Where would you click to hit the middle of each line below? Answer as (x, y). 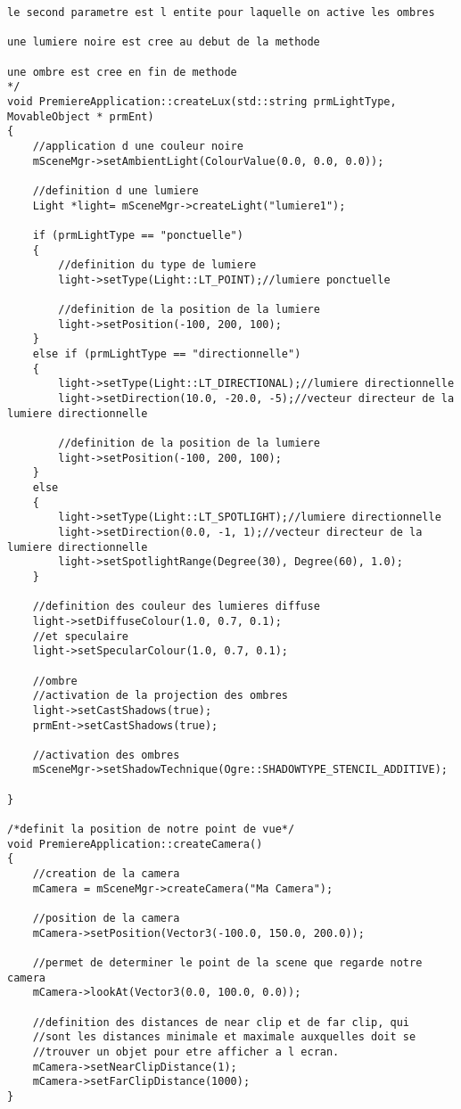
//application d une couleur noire (138, 146)
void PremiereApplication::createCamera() (135, 844)
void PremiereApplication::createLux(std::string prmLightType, (202, 101)
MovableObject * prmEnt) (81, 116)
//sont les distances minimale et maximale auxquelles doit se (224, 1037)
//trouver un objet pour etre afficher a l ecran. (186, 1051)
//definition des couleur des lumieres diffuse (176, 607)
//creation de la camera (106, 874)
